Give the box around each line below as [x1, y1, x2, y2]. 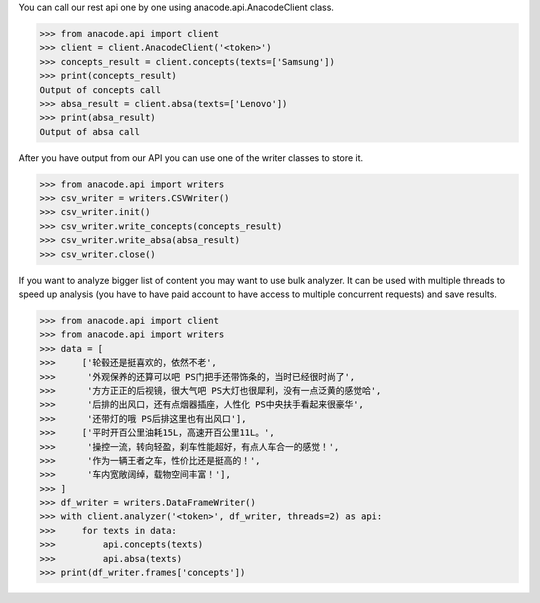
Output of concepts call [39, 84, 162, 95]
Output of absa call [39, 126, 140, 137]
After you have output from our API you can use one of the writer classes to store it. [18, 151, 364, 164]
